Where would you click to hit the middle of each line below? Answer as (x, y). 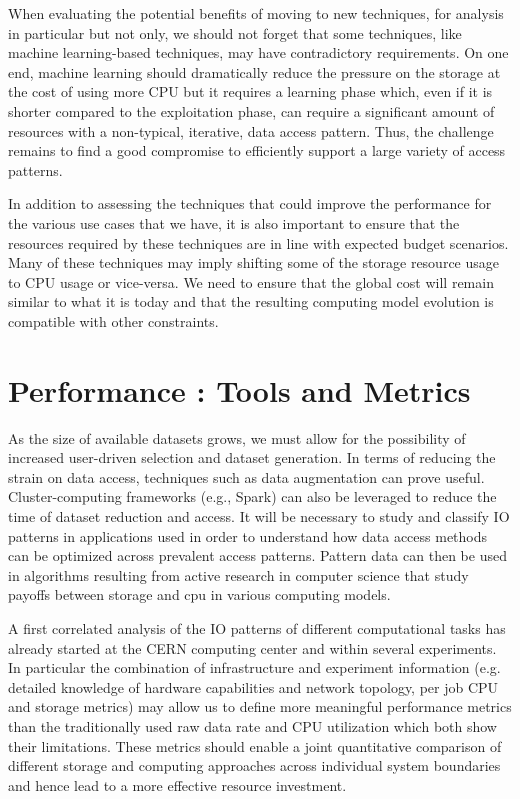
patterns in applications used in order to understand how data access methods (248, 535)
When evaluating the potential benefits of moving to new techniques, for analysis (256, 13)
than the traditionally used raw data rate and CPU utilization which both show (252, 725)
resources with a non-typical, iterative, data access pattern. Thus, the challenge (251, 130)
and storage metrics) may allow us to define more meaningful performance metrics (260, 706)
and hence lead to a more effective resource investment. (177, 784)
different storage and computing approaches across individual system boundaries (254, 765)
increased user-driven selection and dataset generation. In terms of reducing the (252, 457)
